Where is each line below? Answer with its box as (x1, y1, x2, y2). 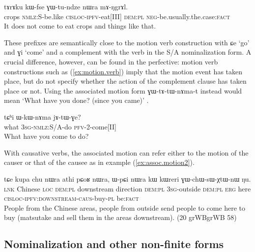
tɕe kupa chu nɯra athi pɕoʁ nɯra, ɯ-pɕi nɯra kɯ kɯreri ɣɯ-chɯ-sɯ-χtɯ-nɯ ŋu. (4, 173, 251, 184)
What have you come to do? (4, 131, 89, 141)
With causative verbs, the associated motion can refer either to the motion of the (4, 147, 249, 157)
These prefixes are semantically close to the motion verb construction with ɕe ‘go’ (4, 37, 250, 47)
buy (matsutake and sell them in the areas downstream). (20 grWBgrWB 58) (4, 212, 237, 222)
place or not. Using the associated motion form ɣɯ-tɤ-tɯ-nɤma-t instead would (4, 85, 242, 95)
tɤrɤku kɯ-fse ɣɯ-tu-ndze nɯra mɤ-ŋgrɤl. (4, 1, 128, 11)
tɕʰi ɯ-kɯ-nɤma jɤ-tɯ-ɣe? (4, 111, 81, 122)
